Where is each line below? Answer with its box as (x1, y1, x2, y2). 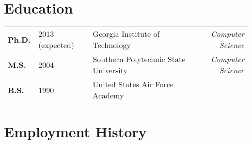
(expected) (38, 39, 74, 51)
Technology (93, 39, 131, 51)
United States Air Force (93, 79, 173, 90)
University (93, 64, 128, 76)
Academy (93, 90, 124, 101)
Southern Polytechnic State (93, 53, 186, 65)
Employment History (4, 122, 147, 142)
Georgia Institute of (93, 28, 160, 40)
